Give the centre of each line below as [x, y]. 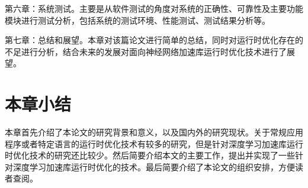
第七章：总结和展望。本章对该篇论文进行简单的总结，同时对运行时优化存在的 [154, 40]
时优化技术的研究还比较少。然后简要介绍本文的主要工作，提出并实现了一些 [150, 155]
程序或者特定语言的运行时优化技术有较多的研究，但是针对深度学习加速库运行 [154, 143]
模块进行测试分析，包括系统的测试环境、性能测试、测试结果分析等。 [137, 20]
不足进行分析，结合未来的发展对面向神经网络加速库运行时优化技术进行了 [146, 51]
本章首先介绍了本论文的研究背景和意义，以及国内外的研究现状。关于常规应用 [154, 132]
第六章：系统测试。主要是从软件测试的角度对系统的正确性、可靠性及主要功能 [154, 8]
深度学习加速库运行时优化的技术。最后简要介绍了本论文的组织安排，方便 [154, 166]
